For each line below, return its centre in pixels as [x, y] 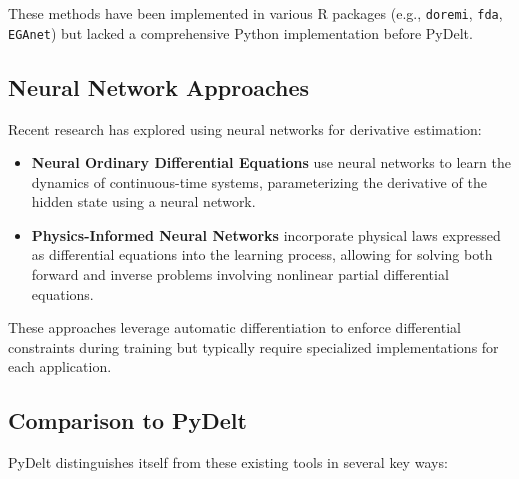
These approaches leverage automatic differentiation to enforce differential [234, 327]
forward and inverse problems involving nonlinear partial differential [240, 274]
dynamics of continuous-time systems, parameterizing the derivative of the [259, 181]
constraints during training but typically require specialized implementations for [253, 346]
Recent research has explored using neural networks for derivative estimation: [245, 128]
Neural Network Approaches [159, 86]
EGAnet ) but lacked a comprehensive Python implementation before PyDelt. [240, 32]
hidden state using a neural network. [143, 201]
